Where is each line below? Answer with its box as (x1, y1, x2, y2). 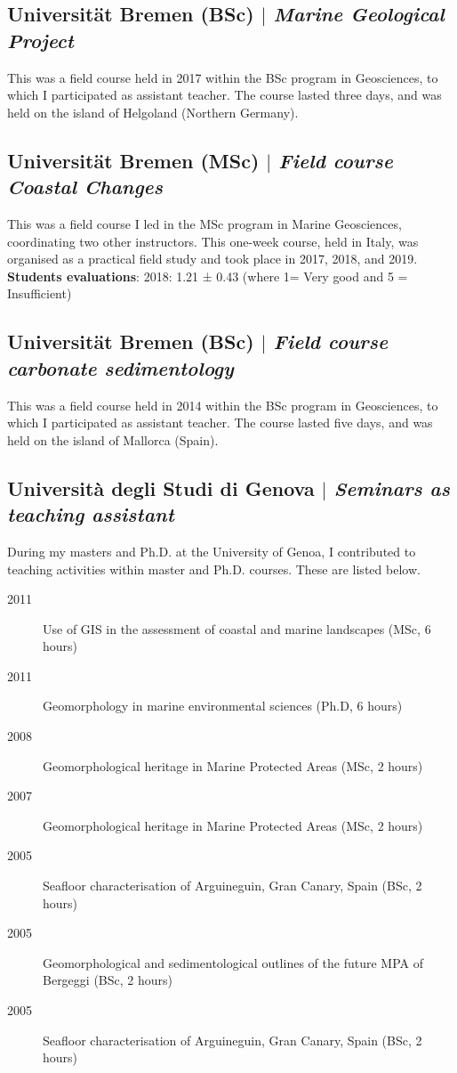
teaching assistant (7, 500, 174, 528)
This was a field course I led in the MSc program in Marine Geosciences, (7, 214, 402, 232)
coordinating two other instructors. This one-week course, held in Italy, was (7, 232, 419, 250)
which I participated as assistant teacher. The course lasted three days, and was (7, 85, 442, 104)
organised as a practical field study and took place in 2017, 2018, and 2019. (7, 249, 418, 268)
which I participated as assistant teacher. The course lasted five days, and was (7, 413, 433, 432)
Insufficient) (7, 284, 72, 303)
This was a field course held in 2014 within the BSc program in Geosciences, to (7, 395, 438, 414)
